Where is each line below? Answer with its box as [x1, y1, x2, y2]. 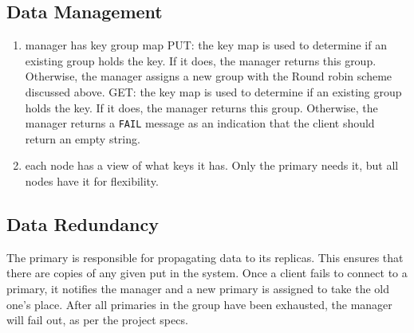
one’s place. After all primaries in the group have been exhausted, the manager [6, 296, 392, 312]
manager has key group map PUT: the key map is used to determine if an [25, 37, 387, 53]
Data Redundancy [6, 212, 159, 236]
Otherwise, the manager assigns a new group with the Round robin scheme [25, 68, 392, 84]
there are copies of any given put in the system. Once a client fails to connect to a [6, 264, 408, 281]
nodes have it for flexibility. [25, 173, 159, 190]
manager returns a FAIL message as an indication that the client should [25, 115, 375, 131]
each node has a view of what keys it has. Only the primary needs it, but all [25, 157, 399, 174]
